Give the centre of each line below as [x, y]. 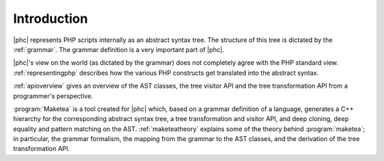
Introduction [50, 19]
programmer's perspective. [53, 95]
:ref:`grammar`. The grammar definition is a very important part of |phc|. [119, 49]
